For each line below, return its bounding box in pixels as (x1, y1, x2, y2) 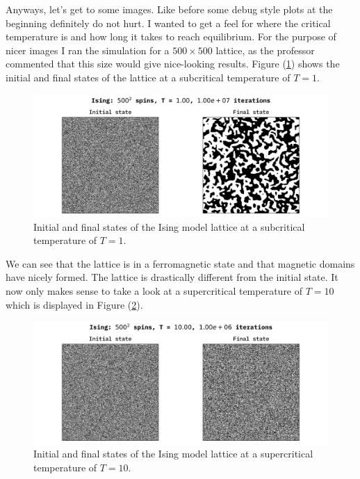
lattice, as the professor (215, 42, 315, 57)
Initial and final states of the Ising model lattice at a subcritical (33, 219, 305, 234)
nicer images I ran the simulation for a (6, 42, 170, 57)
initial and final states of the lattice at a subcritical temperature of (6, 70, 291, 84)
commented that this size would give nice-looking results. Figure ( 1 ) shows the (6, 56, 340, 71)
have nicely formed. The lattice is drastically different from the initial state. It (6, 270, 338, 284)
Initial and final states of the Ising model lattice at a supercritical (33, 446, 313, 461)
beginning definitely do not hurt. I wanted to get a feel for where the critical (6, 15, 331, 30)
